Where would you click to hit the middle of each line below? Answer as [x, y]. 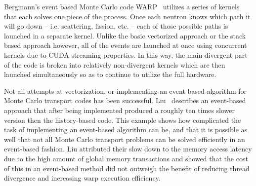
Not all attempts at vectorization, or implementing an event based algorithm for [126, 91]
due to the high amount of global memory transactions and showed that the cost [126, 158]
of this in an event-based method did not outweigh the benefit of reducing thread [127, 168]
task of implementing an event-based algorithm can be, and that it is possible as [126, 130]
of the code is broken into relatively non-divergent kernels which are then [115, 64]
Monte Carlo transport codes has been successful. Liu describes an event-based [125, 100]
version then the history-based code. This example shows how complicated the [123, 120]
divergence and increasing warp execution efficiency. [82, 178]
